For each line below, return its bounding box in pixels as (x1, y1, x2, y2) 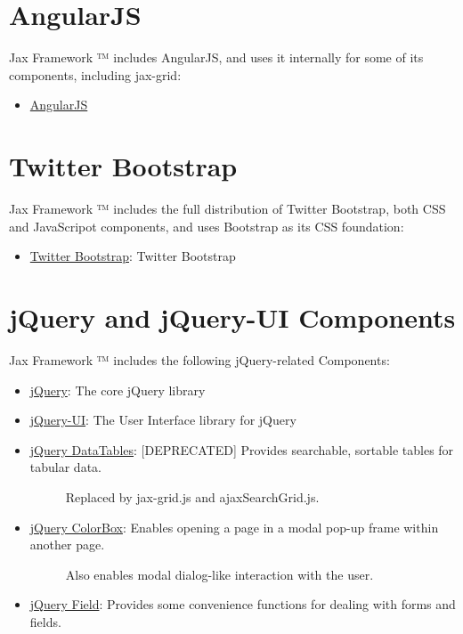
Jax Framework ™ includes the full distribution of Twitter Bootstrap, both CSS (9, 199, 446, 218)
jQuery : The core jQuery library (29, 380, 206, 399)
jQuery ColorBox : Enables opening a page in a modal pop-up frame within (29, 517, 439, 536)
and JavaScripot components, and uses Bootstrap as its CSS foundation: (9, 216, 404, 235)
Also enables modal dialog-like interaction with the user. (65, 565, 374, 583)
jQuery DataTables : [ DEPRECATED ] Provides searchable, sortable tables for (29, 440, 454, 459)
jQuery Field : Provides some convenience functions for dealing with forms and (29, 595, 456, 614)
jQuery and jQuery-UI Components (9, 299, 456, 335)
